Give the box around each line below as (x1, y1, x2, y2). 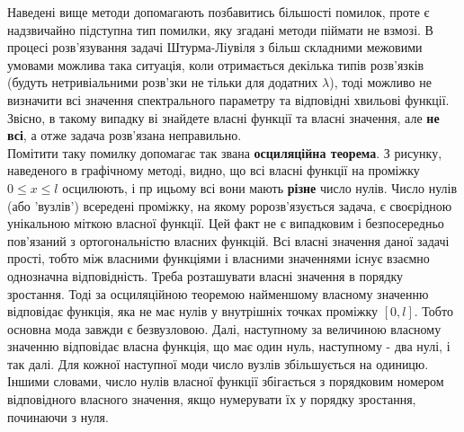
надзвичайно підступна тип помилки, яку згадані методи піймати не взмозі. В (7, 20, 433, 39)
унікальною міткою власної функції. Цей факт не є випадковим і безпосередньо (7, 214, 444, 233)
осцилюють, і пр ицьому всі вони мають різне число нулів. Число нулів (62, 178, 458, 197)
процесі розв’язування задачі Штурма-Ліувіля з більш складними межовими (7, 38, 423, 57)
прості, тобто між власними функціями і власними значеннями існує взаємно (7, 249, 430, 268)
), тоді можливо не (329, 73, 432, 92)
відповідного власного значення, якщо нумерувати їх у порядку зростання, (7, 390, 416, 409)
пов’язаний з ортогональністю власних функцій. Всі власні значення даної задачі (7, 231, 450, 250)
